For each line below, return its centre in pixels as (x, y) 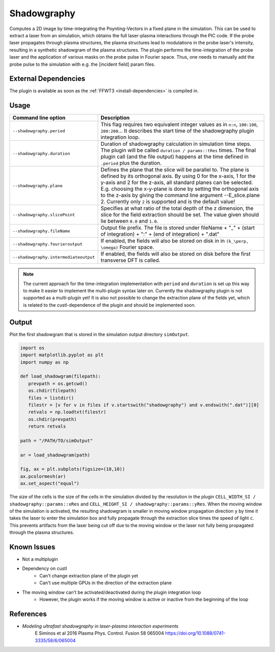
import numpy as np (44, 362)
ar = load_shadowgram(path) (55, 455)
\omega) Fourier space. (128, 247)
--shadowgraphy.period (39, 131)
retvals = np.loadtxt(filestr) (67, 412)
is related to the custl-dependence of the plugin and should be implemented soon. (109, 305)
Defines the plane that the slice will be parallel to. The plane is (175, 170)
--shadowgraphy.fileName (41, 231)
